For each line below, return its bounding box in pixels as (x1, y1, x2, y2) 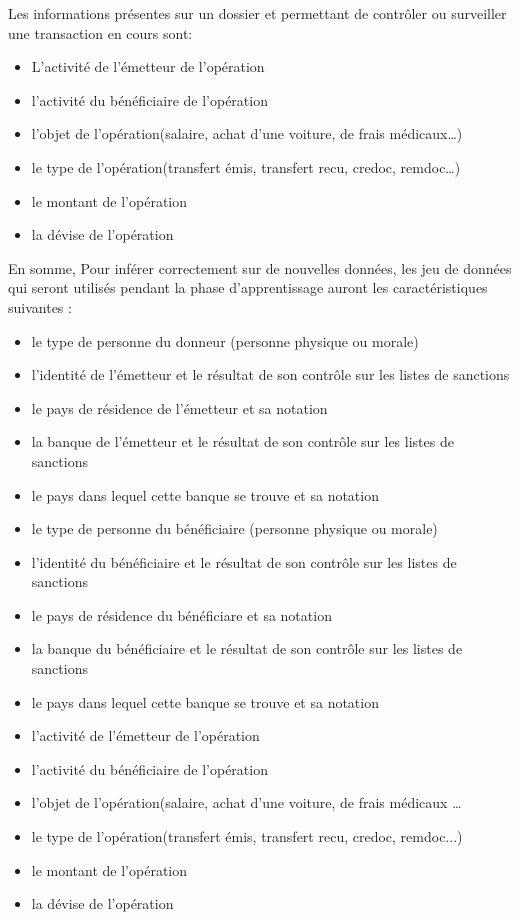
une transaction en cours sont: (8, 22, 193, 43)
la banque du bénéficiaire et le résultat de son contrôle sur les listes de (31, 638, 463, 659)
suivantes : (8, 296, 72, 317)
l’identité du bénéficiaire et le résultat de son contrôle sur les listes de (31, 551, 457, 572)
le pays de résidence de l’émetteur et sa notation (31, 397, 328, 418)
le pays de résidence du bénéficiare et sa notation (31, 604, 332, 625)
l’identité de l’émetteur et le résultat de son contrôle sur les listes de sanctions (31, 364, 510, 385)
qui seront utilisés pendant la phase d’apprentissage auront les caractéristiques (8, 277, 488, 298)
